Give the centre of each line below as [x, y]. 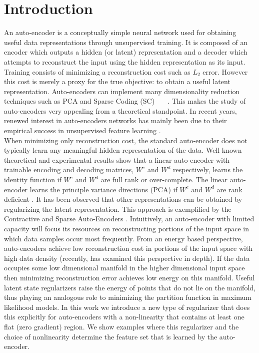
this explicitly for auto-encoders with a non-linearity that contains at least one [124, 317]
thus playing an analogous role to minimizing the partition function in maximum [128, 297]
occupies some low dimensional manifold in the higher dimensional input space [124, 268]
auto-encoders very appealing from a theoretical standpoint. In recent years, [120, 110]
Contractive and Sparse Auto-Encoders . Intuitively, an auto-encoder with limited [129, 219]
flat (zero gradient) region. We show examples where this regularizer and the [121, 326]
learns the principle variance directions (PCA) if [103, 189]
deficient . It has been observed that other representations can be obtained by [123, 199]
